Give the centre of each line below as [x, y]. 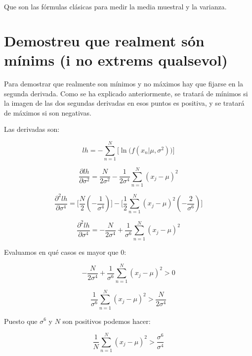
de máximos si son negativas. [48, 112]
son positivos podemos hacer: [106, 321]
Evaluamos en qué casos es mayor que [61, 252]
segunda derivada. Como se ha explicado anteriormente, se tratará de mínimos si [126, 93]
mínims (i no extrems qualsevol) [116, 59]
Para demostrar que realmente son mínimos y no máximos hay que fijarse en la [124, 83]
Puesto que [21, 321]
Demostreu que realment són [104, 40]
